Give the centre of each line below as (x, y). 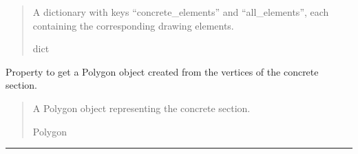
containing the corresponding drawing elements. (133, 25)
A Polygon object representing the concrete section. (141, 108)
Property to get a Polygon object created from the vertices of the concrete (162, 71)
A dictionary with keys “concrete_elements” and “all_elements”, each (181, 12)
